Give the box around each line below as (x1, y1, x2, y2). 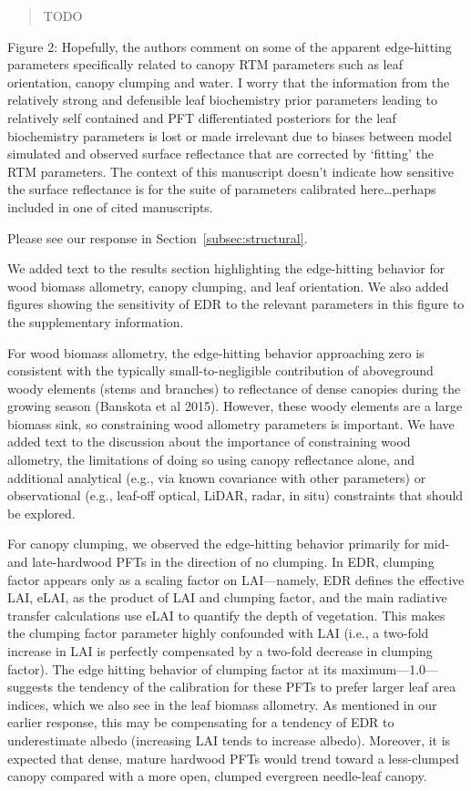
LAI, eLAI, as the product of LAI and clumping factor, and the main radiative (7, 588, 447, 607)
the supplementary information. (7, 312, 184, 331)
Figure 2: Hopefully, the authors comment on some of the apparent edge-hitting (7, 36, 452, 56)
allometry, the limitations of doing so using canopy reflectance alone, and (7, 450, 415, 469)
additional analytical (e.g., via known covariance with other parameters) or (7, 467, 426, 487)
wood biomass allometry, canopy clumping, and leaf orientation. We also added (7, 276, 449, 295)
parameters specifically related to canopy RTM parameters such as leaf (7, 55, 403, 74)
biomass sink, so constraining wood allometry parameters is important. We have (7, 414, 455, 433)
